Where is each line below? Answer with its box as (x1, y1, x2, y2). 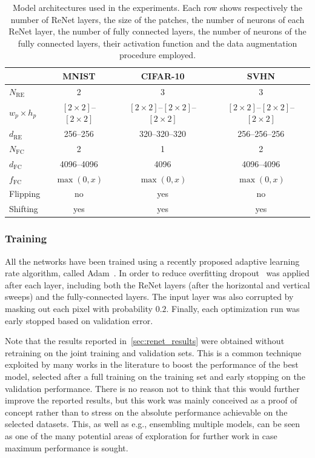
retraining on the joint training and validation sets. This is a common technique (5, 346, 302, 359)
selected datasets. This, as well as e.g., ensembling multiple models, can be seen (5, 417, 300, 430)
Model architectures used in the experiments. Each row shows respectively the (13, 1, 302, 13)
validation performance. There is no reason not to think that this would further (5, 382, 300, 394)
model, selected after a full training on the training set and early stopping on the (5, 370, 305, 382)
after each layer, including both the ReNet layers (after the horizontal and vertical (5, 278, 310, 291)
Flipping (9, 187, 41, 200)
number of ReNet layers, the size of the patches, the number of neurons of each (10, 13, 305, 25)
